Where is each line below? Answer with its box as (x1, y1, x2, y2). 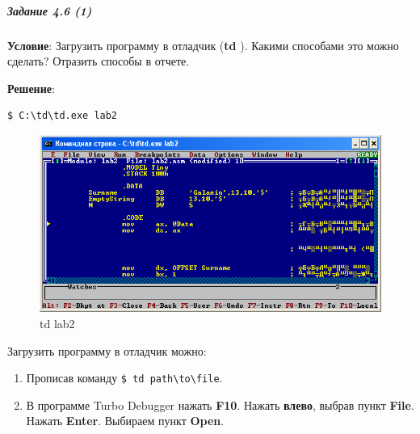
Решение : (7, 79, 55, 96)
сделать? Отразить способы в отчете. (7, 53, 190, 70)
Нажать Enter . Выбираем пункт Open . (26, 412, 225, 429)
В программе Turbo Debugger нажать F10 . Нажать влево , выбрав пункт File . (26, 396, 414, 413)
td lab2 (40, 314, 75, 331)
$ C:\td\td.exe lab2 (7, 110, 118, 122)
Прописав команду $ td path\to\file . (26, 369, 223, 386)
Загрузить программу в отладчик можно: (7, 342, 207, 359)
